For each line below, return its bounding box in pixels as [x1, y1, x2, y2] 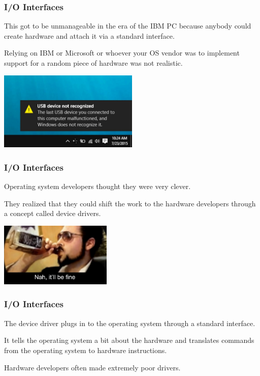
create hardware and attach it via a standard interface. [4, 30, 175, 41]
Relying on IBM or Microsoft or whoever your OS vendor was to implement [4, 47, 240, 58]
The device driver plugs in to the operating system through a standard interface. [4, 317, 255, 328]
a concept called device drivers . [4, 208, 101, 219]
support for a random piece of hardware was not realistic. [4, 58, 183, 68]
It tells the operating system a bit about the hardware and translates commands [4, 335, 254, 345]
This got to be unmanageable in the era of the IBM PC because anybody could [4, 20, 251, 31]
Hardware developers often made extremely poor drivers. [4, 362, 181, 372]
